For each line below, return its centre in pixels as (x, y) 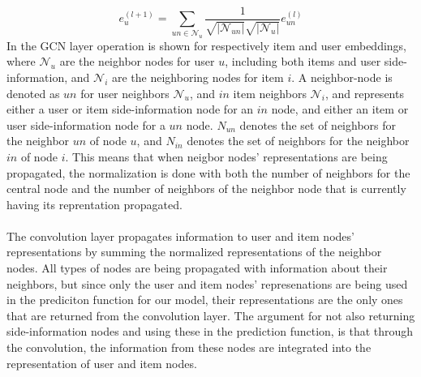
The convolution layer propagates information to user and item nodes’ (180, 236)
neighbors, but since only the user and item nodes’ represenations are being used (207, 283)
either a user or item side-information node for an (130, 109)
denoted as (33, 93)
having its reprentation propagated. (95, 204)
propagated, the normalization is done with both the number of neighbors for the (208, 172)
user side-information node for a (86, 124)
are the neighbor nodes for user (137, 61)
